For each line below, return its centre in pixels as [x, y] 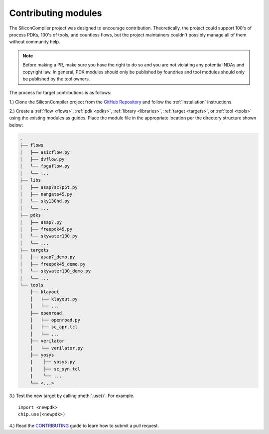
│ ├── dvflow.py [42, 159]
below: [16, 125]
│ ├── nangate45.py [46, 194]
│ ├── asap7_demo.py [47, 257]
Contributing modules [56, 13]
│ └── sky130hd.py [45, 201]
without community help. [35, 42]
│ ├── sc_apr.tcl [54, 327]
